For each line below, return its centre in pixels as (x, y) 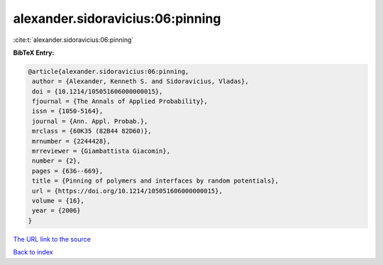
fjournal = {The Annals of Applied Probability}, (120, 102)
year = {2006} (56, 211)
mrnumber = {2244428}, (72, 141)
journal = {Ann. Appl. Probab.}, (90, 121)
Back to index (33, 252)
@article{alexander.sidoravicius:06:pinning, (109, 71)
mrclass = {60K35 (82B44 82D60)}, (92, 131)
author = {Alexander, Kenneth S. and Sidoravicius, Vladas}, (140, 81)
